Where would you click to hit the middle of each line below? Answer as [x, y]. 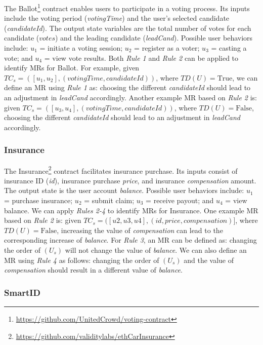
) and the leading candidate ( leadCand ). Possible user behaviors [154, 38]
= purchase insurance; [38, 200]
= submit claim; [109, 200]
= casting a [229, 48]
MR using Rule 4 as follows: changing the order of [82, 260]
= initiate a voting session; [81, 48]
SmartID [22, 292]
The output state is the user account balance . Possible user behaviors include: [124, 190]
